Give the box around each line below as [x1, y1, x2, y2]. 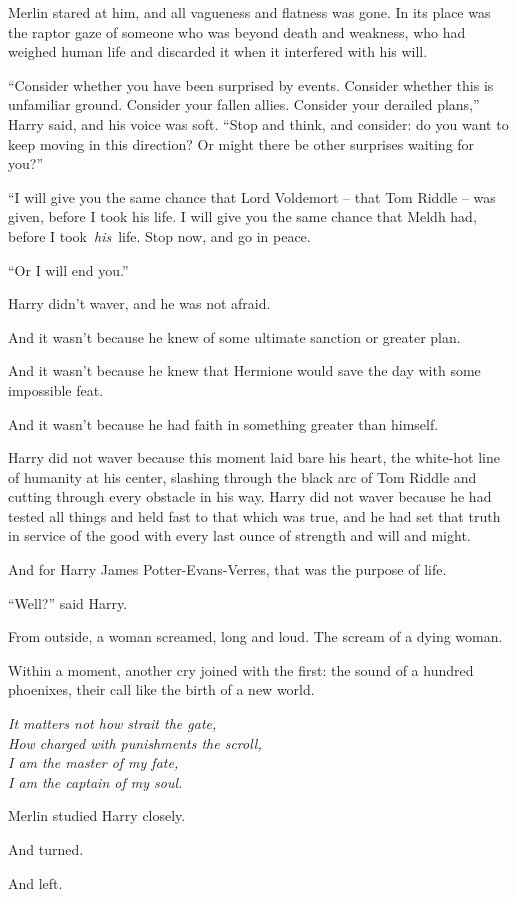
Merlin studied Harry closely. [8, 805, 186, 826]
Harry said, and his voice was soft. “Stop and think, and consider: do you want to [8, 113, 509, 134]
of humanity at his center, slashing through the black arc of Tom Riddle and [8, 466, 477, 487]
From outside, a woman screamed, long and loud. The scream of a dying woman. [8, 626, 503, 647]
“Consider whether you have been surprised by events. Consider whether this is [8, 74, 494, 95]
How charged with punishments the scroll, [8, 732, 262, 753]
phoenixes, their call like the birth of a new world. [8, 679, 315, 700]
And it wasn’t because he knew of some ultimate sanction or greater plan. [8, 326, 461, 347]
